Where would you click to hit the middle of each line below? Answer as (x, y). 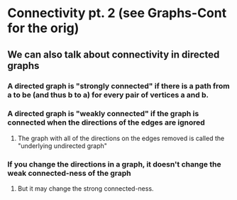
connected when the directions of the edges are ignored (106, 122)
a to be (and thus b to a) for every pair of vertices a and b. (108, 95)
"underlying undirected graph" (62, 146)
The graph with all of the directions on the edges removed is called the (121, 138)
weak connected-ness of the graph (69, 173)
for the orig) (43, 28)
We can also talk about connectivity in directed (114, 54)
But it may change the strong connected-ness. (86, 189)
